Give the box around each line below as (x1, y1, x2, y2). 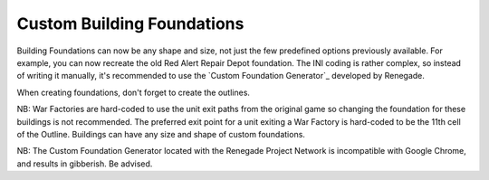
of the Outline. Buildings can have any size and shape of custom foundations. (16, 128, 305, 139)
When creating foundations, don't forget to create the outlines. (16, 87, 251, 98)
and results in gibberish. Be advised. (16, 158, 153, 169)
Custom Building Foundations (16, 14, 244, 33)
